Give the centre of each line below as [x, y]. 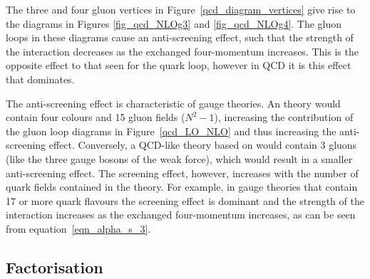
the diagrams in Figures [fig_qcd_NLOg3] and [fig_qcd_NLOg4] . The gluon [174, 23]
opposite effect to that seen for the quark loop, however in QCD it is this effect [179, 65]
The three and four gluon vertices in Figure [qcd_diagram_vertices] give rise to [181, 9]
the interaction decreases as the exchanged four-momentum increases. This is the [182, 51]
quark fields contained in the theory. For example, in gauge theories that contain [182, 187]
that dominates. [40, 79]
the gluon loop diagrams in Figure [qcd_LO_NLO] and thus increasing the [171, 131]
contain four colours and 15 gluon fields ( [96, 117]
